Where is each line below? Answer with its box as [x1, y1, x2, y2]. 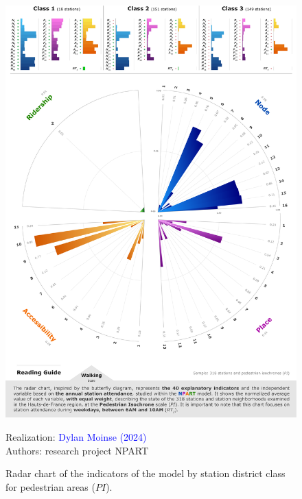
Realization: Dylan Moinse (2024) [5, 429, 147, 443]
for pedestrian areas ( [5, 479, 95, 494]
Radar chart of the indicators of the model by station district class [5, 466, 286, 480]
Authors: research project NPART [5, 443, 148, 457]
